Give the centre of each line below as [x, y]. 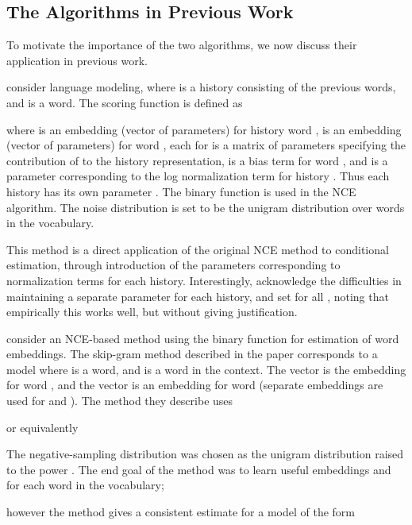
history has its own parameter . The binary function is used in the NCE [181, 191]
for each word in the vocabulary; [85, 485]
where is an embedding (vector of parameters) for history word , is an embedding [204, 129]
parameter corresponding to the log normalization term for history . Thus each [198, 176]
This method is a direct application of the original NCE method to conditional [198, 249]
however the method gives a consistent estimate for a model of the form [181, 512]
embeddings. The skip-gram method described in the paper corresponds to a [192, 354]
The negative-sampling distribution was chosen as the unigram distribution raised [205, 454]
